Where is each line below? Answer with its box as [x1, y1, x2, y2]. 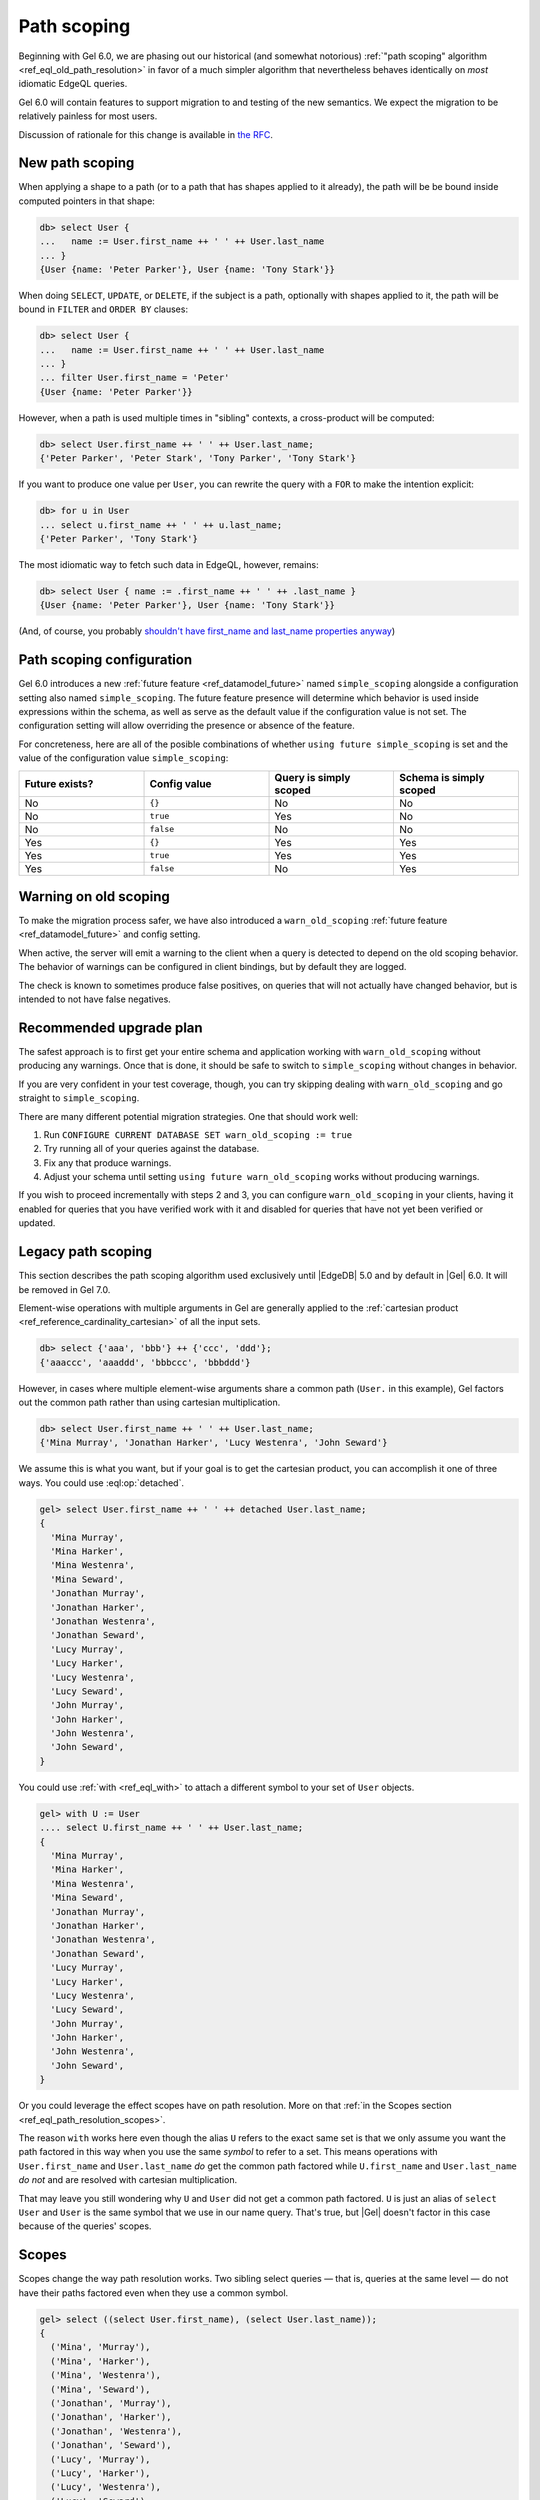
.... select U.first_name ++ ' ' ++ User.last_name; [39, 1822, 304, 1834]
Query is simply [274, 770, 351, 784]
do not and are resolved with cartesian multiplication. [18, 2174, 238, 2186]
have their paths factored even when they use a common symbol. [18, 2286, 289, 2299]
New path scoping [18, 155, 135, 172]
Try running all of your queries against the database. [43, 1143, 260, 1155]
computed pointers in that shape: [18, 195, 155, 207]
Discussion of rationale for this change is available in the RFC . [18, 128, 274, 140]
